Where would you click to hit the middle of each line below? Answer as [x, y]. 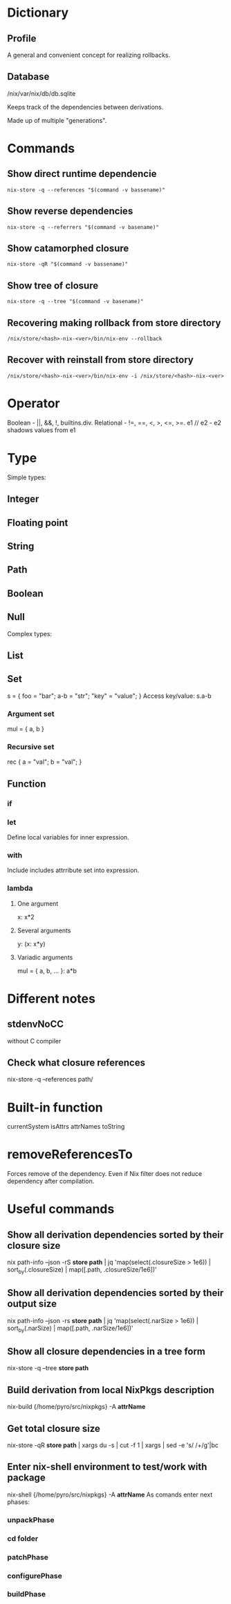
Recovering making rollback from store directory [114, 323]
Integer [23, 499]
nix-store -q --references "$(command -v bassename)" [86, 190]
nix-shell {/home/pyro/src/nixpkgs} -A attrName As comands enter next [110, 1494]
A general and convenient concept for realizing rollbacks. [89, 55]
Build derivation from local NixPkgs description [111, 1390]
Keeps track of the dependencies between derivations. [85, 107]
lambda [20, 888]
